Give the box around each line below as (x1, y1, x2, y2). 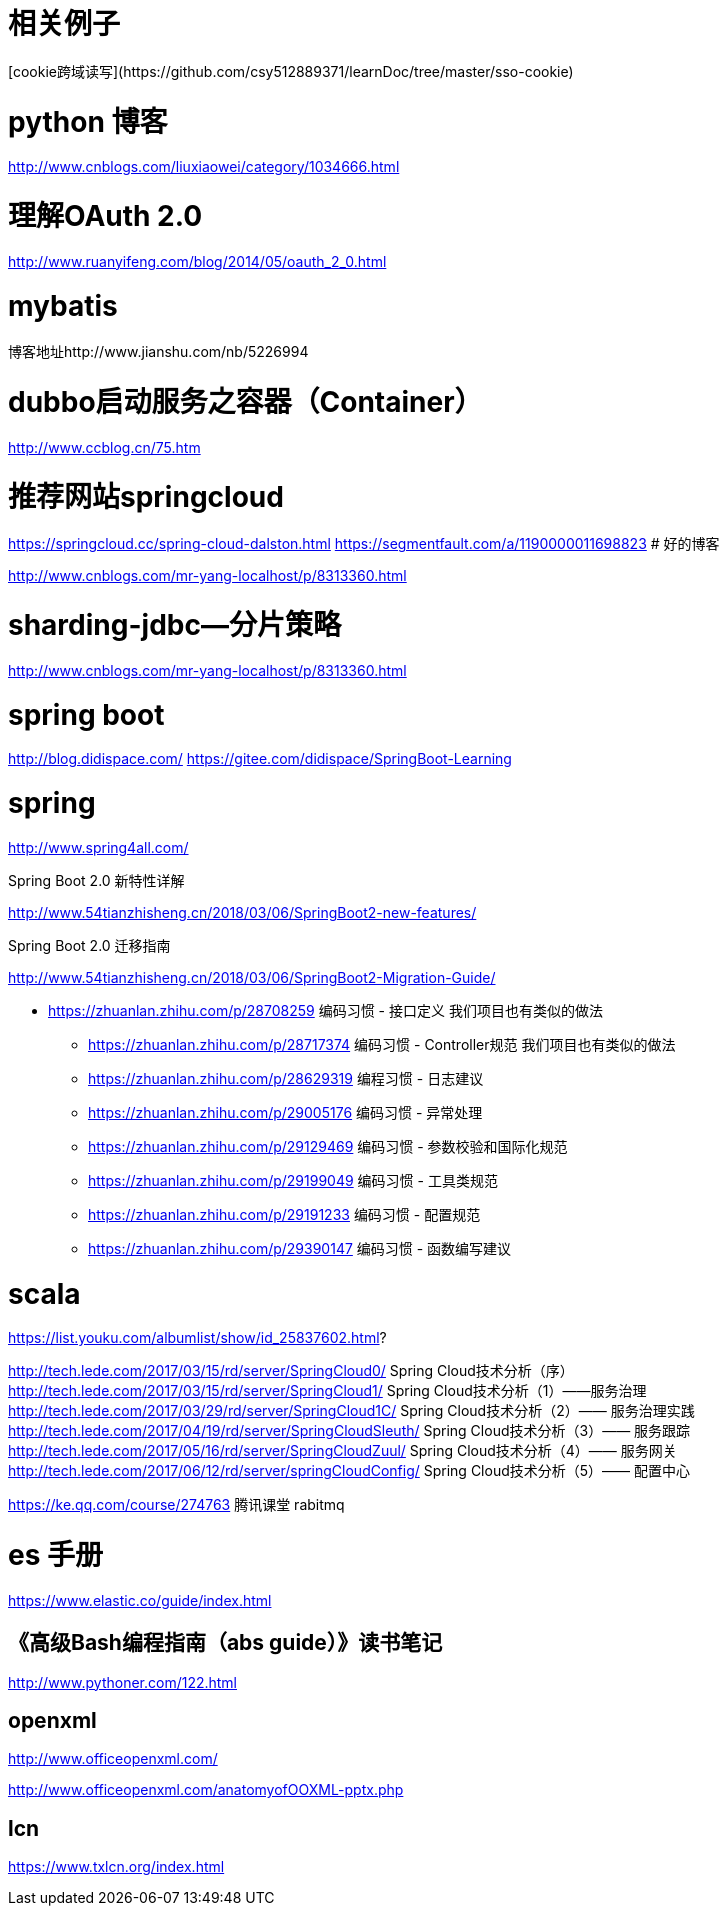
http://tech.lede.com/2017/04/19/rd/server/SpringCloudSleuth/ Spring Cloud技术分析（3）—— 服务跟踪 (8, 1422, 691, 1440)
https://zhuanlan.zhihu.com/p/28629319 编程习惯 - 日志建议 (88, 1069, 484, 1087)
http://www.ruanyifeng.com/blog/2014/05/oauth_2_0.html (8, 252, 387, 270)
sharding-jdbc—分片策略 (8, 608, 341, 642)
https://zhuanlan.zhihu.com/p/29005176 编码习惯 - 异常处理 (88, 1103, 483, 1121)
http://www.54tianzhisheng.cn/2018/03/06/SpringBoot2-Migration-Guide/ (8, 968, 496, 986)
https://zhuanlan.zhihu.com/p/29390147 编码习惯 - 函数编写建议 (88, 1239, 512, 1257)
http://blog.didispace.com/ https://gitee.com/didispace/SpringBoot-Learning (8, 750, 512, 768)
